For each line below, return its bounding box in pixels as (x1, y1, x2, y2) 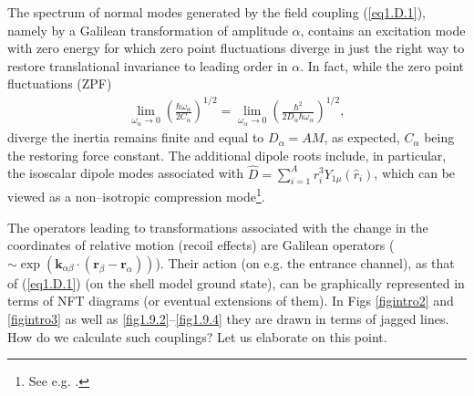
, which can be (374, 163, 456, 182)
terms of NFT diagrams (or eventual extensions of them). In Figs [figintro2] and (7, 291, 454, 310)
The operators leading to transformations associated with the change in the (7, 217, 428, 236)
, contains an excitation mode (300, 20, 466, 39)
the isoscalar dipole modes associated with (7, 163, 244, 182)
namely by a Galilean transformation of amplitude (7, 20, 288, 39)
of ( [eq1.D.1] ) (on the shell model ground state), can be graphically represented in (7, 273, 465, 292)
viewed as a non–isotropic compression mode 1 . (7, 184, 265, 205)
